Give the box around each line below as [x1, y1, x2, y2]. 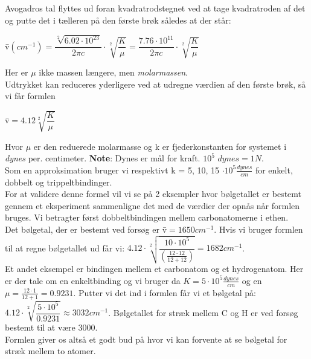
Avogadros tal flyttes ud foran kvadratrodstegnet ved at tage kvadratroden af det [5, 2, 306, 14]
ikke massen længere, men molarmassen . [39, 66, 188, 79]
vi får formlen [5, 89, 56, 102]
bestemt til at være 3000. [5, 321, 98, 334]
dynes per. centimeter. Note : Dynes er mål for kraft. [5, 152, 200, 164]
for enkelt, [255, 163, 293, 176]
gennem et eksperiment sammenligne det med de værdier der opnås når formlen [5, 199, 300, 212]
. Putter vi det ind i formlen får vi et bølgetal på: [73, 286, 256, 299]
